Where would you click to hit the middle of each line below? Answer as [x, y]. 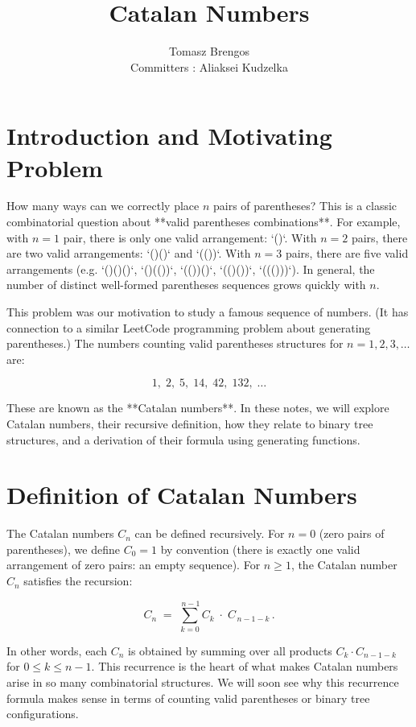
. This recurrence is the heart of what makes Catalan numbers [245, 666]
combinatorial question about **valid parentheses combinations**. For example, [204, 222]
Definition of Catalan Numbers [182, 495]
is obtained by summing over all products [230, 650]
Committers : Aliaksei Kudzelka [209, 66]
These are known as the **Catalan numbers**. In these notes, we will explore [198, 408]
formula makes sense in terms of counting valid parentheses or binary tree [188, 698]
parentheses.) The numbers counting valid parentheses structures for [175, 343]
